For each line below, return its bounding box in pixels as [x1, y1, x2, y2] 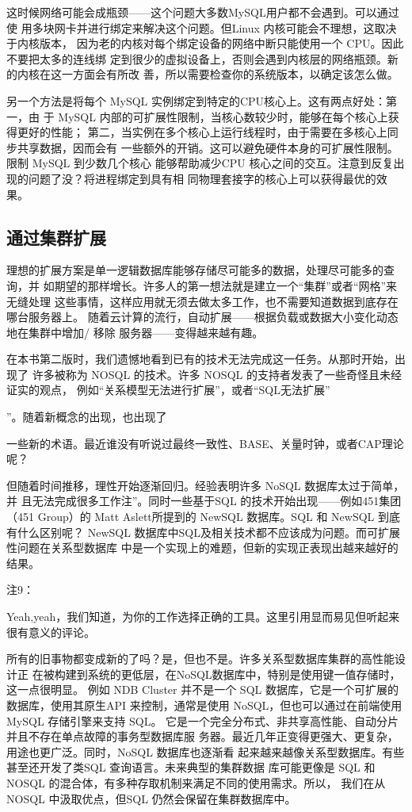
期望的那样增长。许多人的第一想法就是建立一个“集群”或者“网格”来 [54, 277, 398, 293]
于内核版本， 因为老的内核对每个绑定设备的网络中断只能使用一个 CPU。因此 [6, 35, 404, 52]
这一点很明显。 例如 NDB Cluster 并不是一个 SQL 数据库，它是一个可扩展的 [6, 681, 399, 698]
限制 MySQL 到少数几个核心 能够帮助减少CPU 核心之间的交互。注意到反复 [6, 155, 394, 171]
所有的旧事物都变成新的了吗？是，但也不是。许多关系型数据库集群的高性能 [6, 650, 395, 667]
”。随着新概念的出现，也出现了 [6, 408, 167, 425]
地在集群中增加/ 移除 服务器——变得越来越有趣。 [6, 324, 264, 340]
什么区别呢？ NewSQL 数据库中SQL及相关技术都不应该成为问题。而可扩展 [17, 523, 400, 540]
